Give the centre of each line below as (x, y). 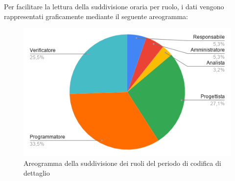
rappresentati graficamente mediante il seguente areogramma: (96, 16)
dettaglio (37, 172)
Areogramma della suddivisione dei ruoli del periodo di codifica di (122, 163)
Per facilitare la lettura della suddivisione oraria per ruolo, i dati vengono (114, 6)
